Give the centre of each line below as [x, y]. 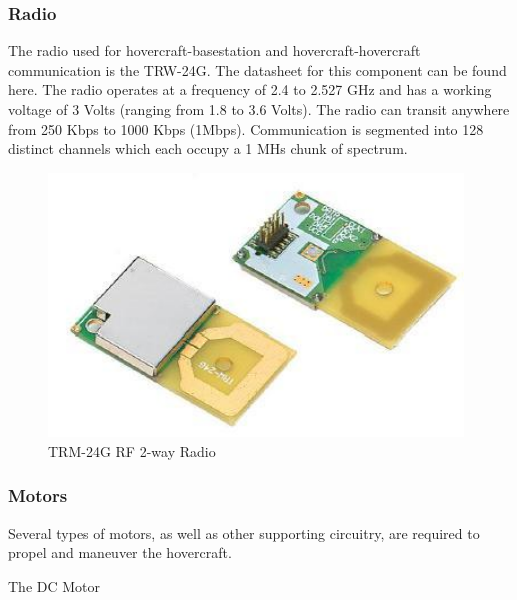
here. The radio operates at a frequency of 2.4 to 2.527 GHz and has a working [250, 89]
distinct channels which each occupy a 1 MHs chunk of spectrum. [208, 148]
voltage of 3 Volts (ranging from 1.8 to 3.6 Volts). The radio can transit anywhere [259, 109]
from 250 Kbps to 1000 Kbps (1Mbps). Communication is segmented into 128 [246, 128]
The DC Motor [54, 585]
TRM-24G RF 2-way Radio [132, 450]
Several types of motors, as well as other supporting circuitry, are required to [244, 532]
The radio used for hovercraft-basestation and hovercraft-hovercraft [214, 50]
